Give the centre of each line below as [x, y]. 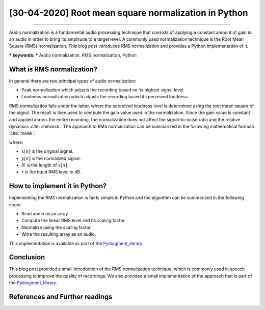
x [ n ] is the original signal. [47, 151]
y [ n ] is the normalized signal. [51, 158]
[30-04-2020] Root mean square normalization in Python [129, 13]
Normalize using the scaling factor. [56, 227]
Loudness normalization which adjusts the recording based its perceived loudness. [105, 97]
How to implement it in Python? [58, 186]
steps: [15, 204]
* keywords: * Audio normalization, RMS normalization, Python [73, 55]
